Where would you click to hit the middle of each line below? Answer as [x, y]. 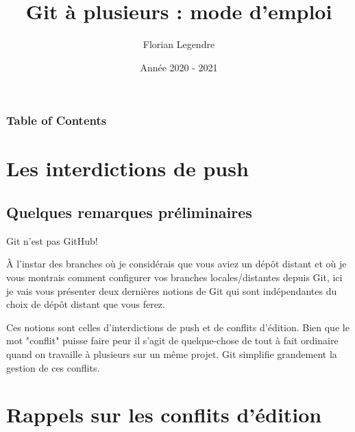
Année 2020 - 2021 [179, 67]
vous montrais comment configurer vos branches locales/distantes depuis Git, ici [174, 277]
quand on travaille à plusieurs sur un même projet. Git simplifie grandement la [172, 353]
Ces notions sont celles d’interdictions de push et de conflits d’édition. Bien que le [178, 327]
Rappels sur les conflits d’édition [164, 415]
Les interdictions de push [127, 168]
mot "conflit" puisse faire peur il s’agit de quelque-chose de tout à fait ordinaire [172, 340]
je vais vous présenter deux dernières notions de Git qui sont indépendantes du [172, 290]
